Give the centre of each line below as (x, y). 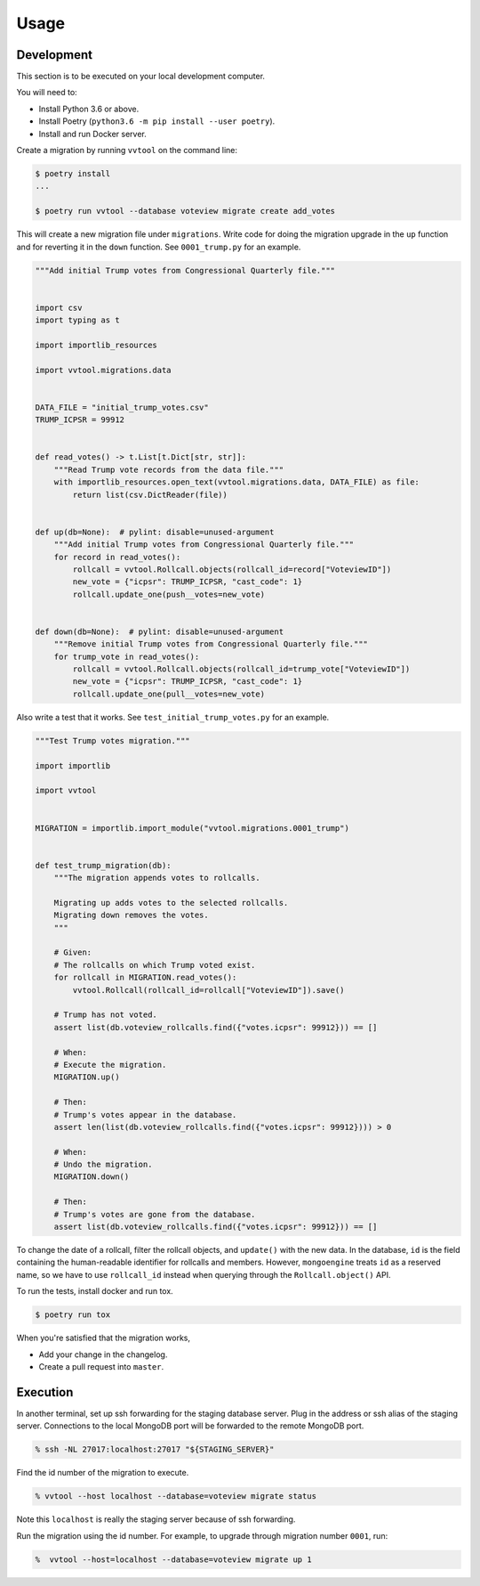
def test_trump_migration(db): (104, 865)
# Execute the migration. (110, 1065)
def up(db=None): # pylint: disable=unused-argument (155, 532)
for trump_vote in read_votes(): (127, 656)
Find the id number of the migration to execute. (103, 1473)
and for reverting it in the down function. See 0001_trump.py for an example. (159, 247)
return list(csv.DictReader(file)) (150, 495)
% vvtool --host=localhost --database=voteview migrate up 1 (173, 1559)
